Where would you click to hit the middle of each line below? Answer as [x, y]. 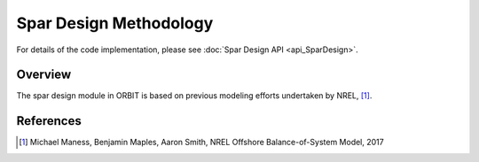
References [49, 121]
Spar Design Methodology [115, 23]
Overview [44, 75]
